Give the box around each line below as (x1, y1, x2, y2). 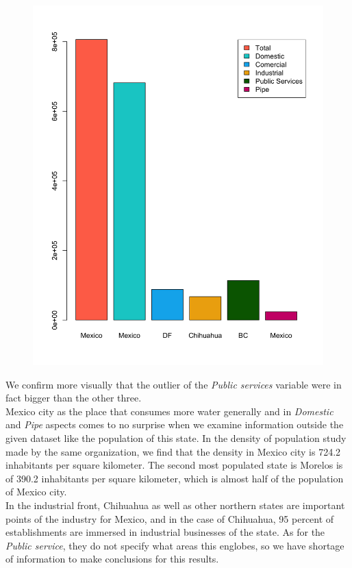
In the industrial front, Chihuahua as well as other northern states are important (5, 497, 345, 512)
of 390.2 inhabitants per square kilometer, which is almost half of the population (5, 471, 344, 485)
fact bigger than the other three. (5, 391, 142, 405)
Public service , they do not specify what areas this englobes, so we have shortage (5, 538, 344, 552)
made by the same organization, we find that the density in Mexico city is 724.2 (5, 444, 341, 458)
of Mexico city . (5, 484, 67, 499)
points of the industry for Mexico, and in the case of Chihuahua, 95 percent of (5, 511, 334, 526)
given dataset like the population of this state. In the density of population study (5, 430, 347, 445)
